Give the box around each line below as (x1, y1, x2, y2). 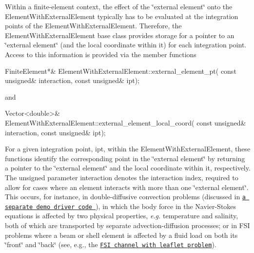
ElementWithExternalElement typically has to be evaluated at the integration (5, 11, 238, 21)
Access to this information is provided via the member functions (5, 49, 196, 59)
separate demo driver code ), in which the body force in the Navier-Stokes (5, 201, 236, 211)
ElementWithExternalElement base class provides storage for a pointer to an (5, 30, 234, 40)
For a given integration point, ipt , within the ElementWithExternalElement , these (5, 144, 251, 154)
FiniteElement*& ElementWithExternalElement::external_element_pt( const (5, 65, 236, 76)
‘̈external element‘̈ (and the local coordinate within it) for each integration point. (5, 40, 247, 50)
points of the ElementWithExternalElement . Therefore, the (5, 21, 182, 31)
